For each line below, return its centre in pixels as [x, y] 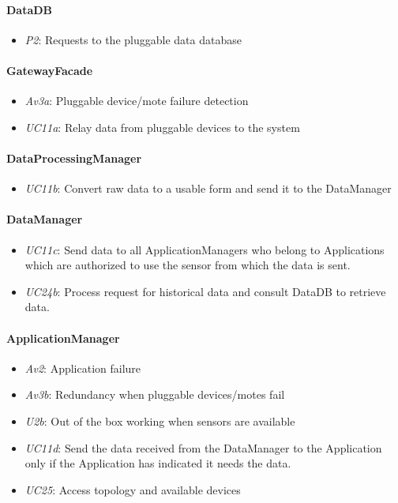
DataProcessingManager [74, 158]
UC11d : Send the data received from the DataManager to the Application [203, 447]
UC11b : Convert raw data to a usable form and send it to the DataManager [208, 188]
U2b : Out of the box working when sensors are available [160, 420]
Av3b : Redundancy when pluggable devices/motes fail [155, 394]
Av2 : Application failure [83, 368]
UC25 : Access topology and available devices [133, 489]
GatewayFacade [50, 70]
